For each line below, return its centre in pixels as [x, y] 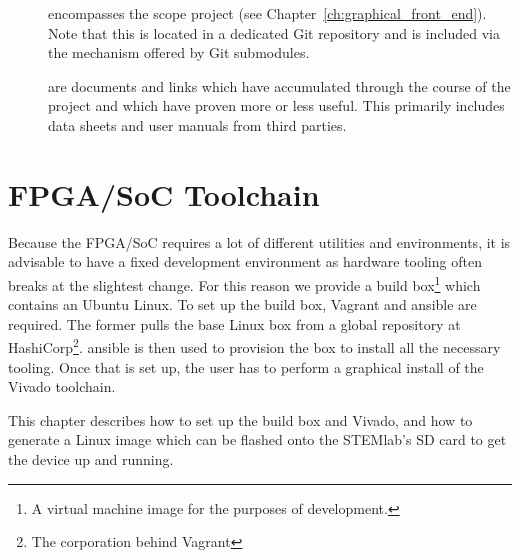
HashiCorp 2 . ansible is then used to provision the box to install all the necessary [254, 345]
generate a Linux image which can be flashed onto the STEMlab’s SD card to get [257, 439]
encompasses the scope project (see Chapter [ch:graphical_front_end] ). [267, 13]
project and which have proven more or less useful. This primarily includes [276, 105]
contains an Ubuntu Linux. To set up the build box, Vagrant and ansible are [242, 304]
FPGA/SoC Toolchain [164, 193]
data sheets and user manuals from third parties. [197, 124]
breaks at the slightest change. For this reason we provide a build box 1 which [244, 283]
